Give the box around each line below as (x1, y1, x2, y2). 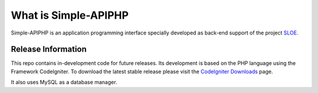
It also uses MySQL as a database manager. (11, 79, 118, 86)
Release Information (11, 44, 87, 54)
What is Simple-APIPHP (11, 9, 129, 22)
